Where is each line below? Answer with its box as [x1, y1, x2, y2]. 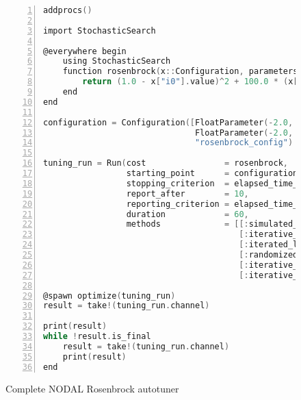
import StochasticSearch [43, 25, 156, 36]
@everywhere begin [43, 46, 127, 56]
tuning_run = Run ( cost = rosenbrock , [43, 158, 289, 168]
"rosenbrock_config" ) [194, 138, 293, 148]
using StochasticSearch [62, 56, 171, 66]
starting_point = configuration [126, 168, 298, 178]
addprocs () [43, 5, 92, 15]
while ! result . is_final [43, 332, 151, 341]
